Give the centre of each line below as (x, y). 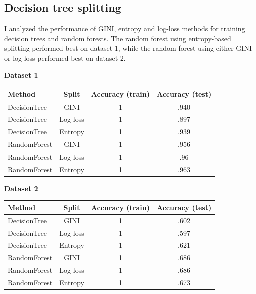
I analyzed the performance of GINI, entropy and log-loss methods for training (125, 28)
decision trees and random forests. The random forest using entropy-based (118, 38)
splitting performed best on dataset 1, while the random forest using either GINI (128, 48)
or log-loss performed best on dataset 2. (65, 57)
